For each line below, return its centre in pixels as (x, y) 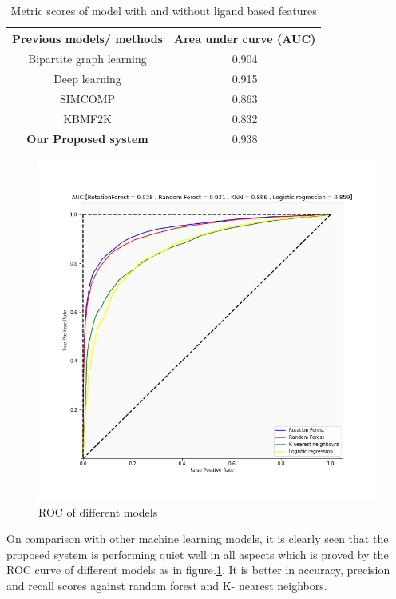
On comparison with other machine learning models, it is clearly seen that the (198, 539)
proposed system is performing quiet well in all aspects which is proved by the (198, 554)
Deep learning (87, 79)
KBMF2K (87, 118)
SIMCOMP (87, 99)
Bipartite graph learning (87, 59)
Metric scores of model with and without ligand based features (164, 10)
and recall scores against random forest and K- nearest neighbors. (167, 585)
